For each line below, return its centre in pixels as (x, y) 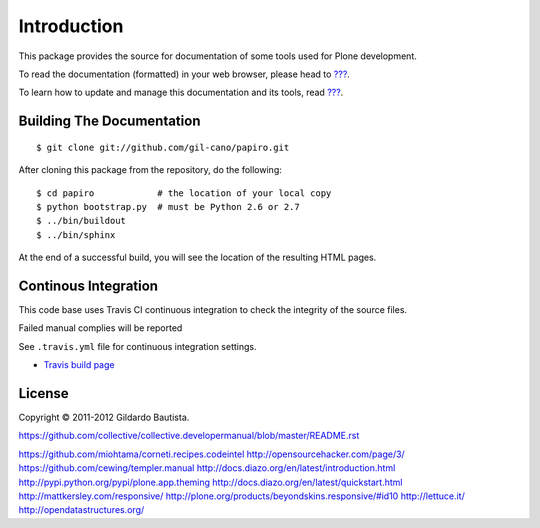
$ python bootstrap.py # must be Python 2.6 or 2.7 (168, 206)
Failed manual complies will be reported (100, 328)
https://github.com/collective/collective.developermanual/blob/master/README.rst (189, 436)
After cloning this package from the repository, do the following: (150, 170)
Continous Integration (88, 285)
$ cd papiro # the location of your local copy (184, 193)
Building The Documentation (109, 121)
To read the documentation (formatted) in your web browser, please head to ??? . (184, 74)
